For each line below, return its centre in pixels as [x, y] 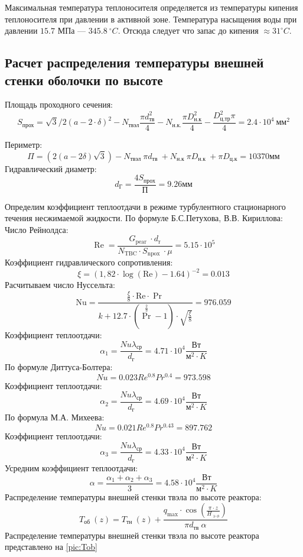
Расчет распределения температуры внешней [134, 62]
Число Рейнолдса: [37, 229]
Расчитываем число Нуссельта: [60, 285]
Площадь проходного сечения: [59, 104]
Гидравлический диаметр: [51, 168]
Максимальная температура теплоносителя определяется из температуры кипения [151, 7]
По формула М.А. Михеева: [55, 417]
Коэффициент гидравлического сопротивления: [89, 262]
